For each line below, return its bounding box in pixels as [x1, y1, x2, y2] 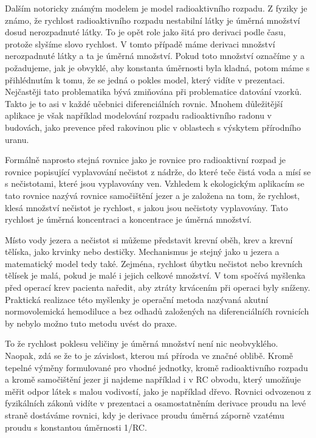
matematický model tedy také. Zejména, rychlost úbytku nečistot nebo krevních [5, 257, 303, 269]
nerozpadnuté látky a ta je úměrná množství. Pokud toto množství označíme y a [5, 49, 305, 62]
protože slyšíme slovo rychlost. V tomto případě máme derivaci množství [5, 37, 275, 50]
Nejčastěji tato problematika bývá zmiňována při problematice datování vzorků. [5, 85, 302, 98]
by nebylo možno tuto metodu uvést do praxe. [5, 316, 177, 329]
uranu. [5, 133, 29, 145]
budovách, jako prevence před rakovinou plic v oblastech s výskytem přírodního [5, 120, 301, 133]
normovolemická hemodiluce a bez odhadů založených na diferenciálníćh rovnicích [5, 305, 309, 318]
